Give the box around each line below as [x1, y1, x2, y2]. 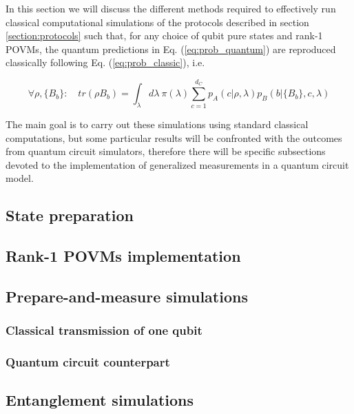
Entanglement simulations [6, 389, 194, 411]
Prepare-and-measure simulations [6, 285, 248, 307]
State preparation [6, 205, 134, 226]
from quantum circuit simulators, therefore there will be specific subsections [6, 144, 326, 158]
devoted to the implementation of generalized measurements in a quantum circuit [6, 157, 349, 172]
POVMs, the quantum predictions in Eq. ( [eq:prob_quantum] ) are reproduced [6, 41, 336, 56]
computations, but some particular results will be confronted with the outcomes [6, 130, 342, 145]
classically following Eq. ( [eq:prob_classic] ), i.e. [6, 55, 205, 70]
